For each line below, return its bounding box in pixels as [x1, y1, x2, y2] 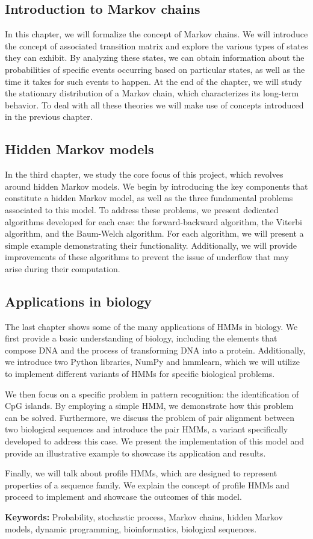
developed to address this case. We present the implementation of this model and [5, 435, 305, 447]
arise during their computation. [5, 262, 120, 275]
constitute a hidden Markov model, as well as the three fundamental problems [5, 192, 293, 204]
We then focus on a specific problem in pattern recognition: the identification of [5, 387, 299, 400]
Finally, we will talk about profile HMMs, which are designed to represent [5, 467, 277, 479]
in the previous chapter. [5, 110, 93, 123]
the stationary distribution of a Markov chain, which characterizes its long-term [5, 87, 299, 99]
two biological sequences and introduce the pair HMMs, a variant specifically [5, 423, 288, 435]
